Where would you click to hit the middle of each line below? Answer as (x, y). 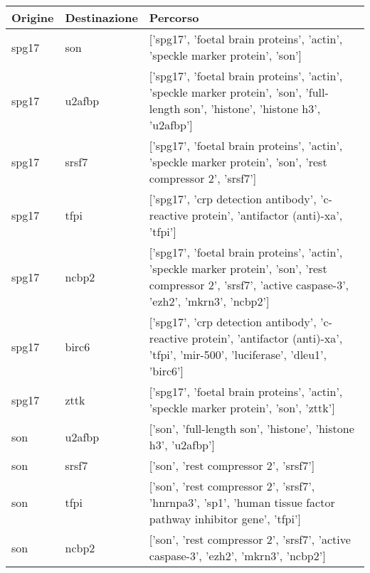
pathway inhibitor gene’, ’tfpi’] (225, 519)
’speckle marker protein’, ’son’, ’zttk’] (242, 408)
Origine (33, 17)
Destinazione (101, 17)
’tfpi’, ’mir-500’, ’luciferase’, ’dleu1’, (238, 354)
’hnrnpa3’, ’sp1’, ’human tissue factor (242, 502)
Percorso (174, 17)
